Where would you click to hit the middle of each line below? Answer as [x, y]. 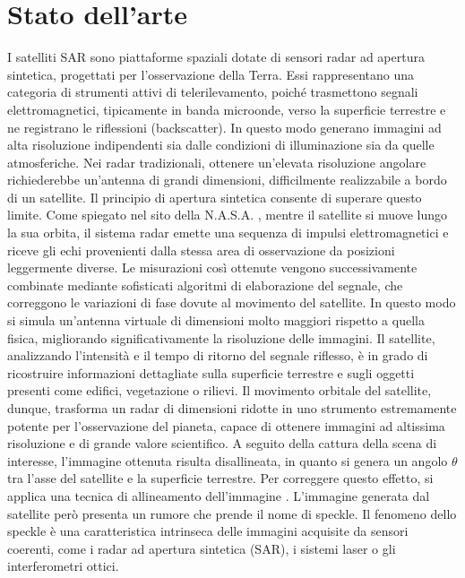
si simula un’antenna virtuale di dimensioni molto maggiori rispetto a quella [216, 320]
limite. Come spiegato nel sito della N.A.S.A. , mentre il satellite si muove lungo [228, 215]
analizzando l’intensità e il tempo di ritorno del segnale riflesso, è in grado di [218, 355]
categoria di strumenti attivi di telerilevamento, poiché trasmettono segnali [213, 92]
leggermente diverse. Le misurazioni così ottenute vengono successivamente [212, 267]
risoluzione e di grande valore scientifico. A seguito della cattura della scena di [222, 443]
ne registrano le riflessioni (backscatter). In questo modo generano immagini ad [224, 127]
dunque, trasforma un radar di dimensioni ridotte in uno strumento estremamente [232, 408]
